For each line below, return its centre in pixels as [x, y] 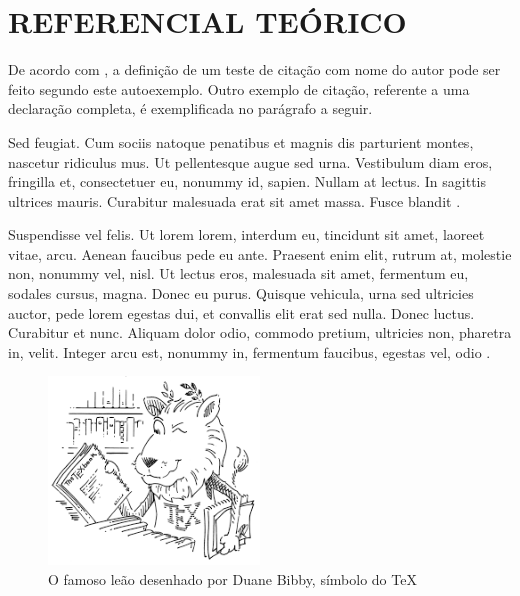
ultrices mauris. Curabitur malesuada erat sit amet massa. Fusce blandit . [234, 200]
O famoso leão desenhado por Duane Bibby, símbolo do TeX [232, 578]
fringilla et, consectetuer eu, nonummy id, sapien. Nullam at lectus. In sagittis [247, 181]
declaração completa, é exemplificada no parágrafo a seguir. [190, 108]
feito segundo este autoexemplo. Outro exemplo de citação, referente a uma [239, 88]
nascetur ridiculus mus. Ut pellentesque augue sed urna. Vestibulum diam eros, [250, 161]
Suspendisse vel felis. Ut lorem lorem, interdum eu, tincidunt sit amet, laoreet [246, 234]
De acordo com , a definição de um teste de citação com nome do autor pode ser [254, 69]
